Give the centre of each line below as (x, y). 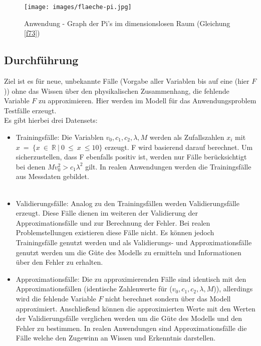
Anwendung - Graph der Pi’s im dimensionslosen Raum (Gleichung (127, 23)
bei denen (31, 166)
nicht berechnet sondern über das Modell (168, 298)
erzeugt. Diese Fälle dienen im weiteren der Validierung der (107, 213)
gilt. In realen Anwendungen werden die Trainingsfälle (168, 166)
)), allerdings (233, 289)
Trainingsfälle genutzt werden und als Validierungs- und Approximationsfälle (134, 242)
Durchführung (41, 60)
